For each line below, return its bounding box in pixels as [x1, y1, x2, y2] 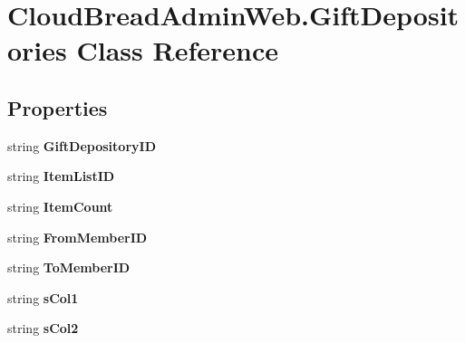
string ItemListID [7, 167, 115, 186]
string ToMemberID [7, 258, 131, 277]
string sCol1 [7, 288, 79, 307]
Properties [7, 93, 108, 121]
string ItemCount [7, 196, 113, 215]
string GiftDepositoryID [7, 136, 156, 155]
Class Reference [76, 32, 278, 69]
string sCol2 [7, 319, 79, 338]
